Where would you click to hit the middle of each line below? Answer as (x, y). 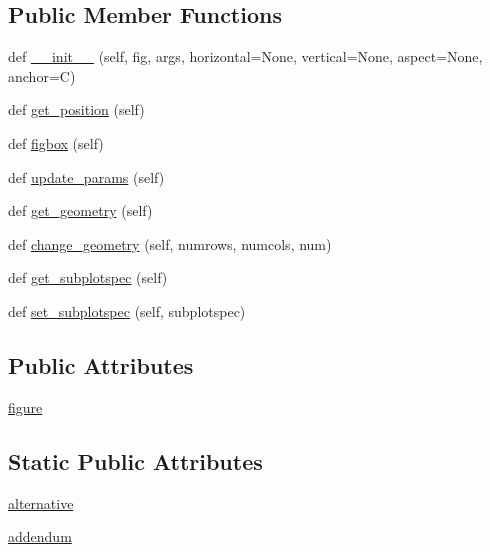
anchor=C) (42, 75)
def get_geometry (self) (80, 210)
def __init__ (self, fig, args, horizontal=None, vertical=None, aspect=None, (245, 56)
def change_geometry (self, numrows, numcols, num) (170, 243)
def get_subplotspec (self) (88, 277)
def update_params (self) (86, 176)
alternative (41, 502)
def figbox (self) (56, 142)
